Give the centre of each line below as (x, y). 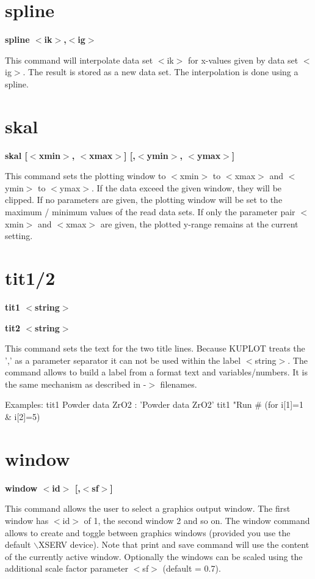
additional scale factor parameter (67, 568)
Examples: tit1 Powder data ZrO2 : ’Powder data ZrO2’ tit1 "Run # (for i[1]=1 (154, 404)
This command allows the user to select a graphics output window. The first (148, 508)
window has (27, 520)
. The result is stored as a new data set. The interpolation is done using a (161, 72)
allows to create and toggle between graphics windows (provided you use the (148, 532)
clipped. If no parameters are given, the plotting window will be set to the (144, 200)
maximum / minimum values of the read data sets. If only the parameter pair (150, 212)
